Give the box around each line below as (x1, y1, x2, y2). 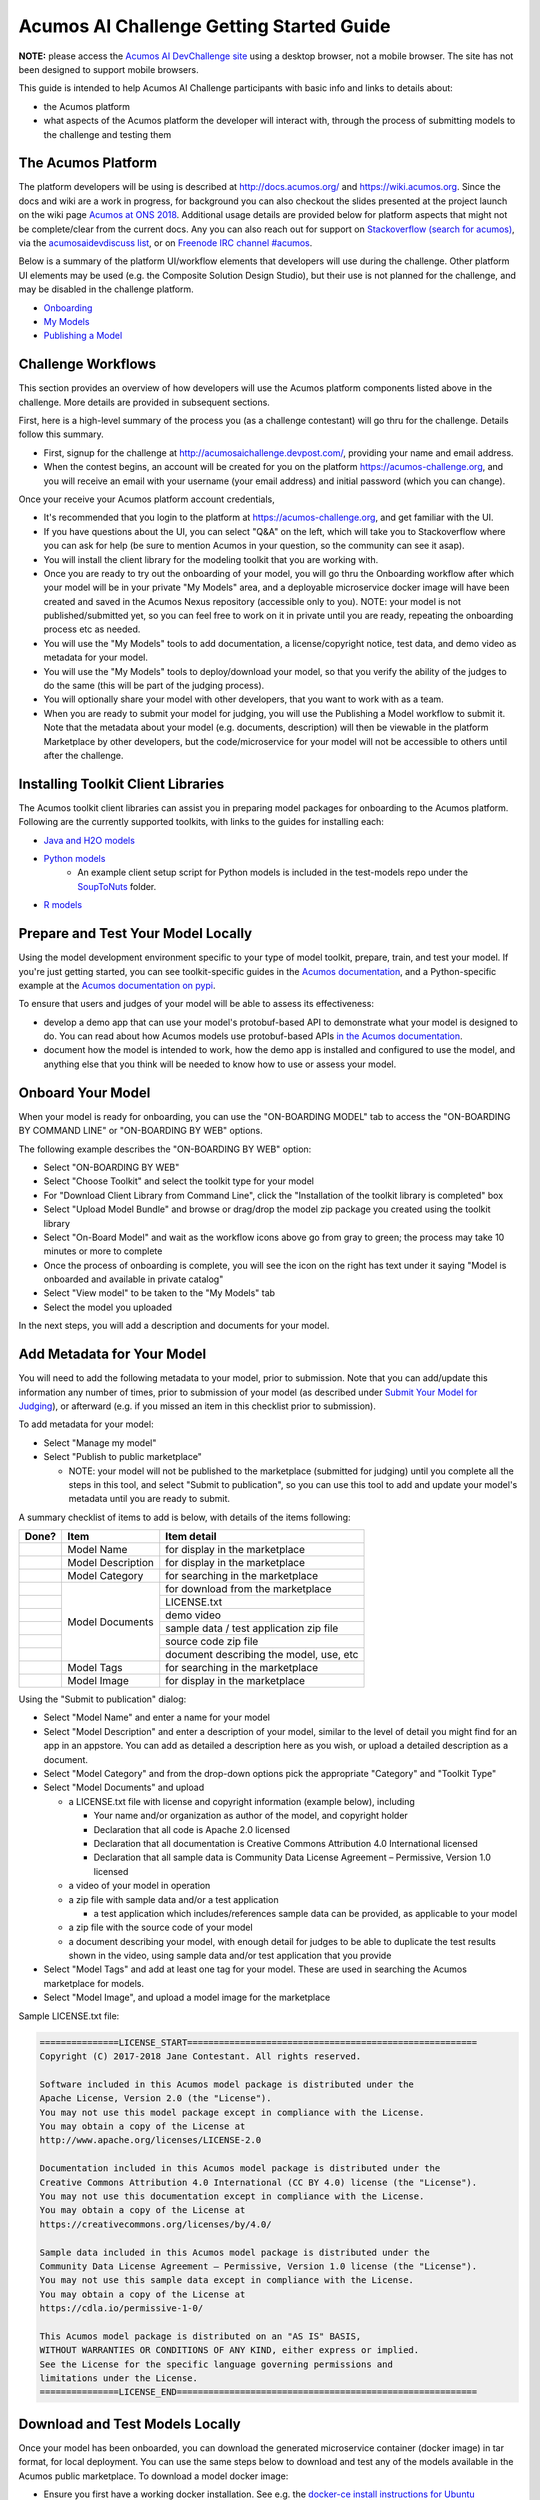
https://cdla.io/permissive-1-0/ (39, 2303, 204, 2314)
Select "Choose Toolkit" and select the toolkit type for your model (43, 1175, 315, 1187)
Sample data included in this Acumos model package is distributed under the (39, 2246, 430, 2258)
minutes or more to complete (43, 1245, 163, 1257)
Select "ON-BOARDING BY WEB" (43, 1161, 180, 1173)
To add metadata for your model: (18, 1418, 154, 1430)
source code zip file (165, 1635, 259, 1649)
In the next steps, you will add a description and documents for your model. (18, 1320, 330, 1332)
